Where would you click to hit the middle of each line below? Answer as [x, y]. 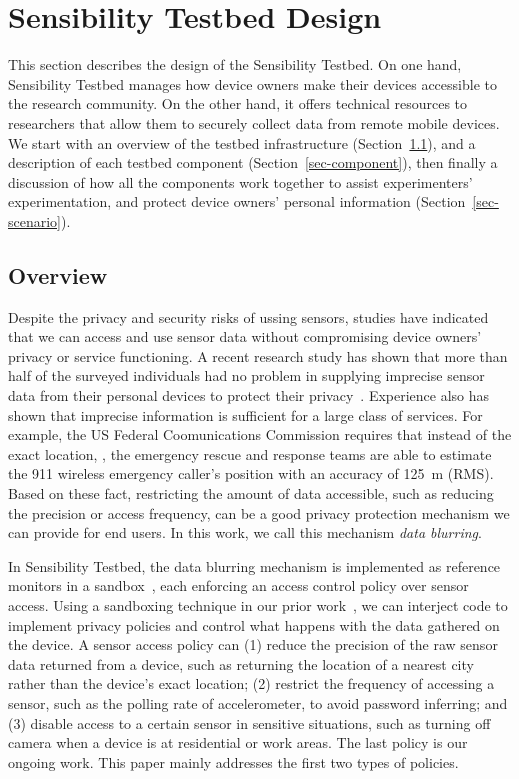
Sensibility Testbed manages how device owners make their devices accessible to [252, 83]
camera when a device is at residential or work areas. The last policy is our [238, 742]
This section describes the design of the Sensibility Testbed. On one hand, [235, 64]
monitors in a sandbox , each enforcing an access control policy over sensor [238, 585]
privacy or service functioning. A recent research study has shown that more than [258, 355]
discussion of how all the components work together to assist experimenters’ [240, 181]
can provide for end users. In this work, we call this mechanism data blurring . [245, 532]
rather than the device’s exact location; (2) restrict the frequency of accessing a [251, 683]
